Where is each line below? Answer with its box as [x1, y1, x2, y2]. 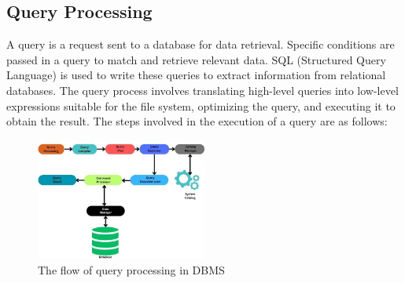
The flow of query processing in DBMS [38, 261, 225, 278]
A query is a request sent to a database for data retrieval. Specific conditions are [6, 36, 395, 53]
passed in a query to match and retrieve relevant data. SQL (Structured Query [6, 51, 386, 67]
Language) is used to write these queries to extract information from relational [6, 67, 386, 83]
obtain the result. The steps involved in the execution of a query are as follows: [6, 113, 388, 129]
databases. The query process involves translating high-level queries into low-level [6, 82, 399, 98]
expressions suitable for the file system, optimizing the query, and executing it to [6, 97, 396, 114]
